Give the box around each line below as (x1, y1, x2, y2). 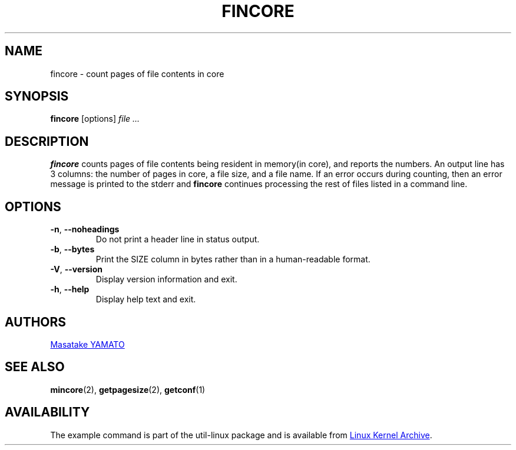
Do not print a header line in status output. (95, 234, 260, 245)
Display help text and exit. (95, 294, 196, 305)
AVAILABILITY (5, 405, 90, 420)
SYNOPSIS (5, 89, 69, 104)
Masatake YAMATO (50, 339, 125, 349)
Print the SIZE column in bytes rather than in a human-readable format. (95, 254, 371, 265)
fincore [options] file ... (50, 114, 140, 124)
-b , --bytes (50, 244, 95, 255)
